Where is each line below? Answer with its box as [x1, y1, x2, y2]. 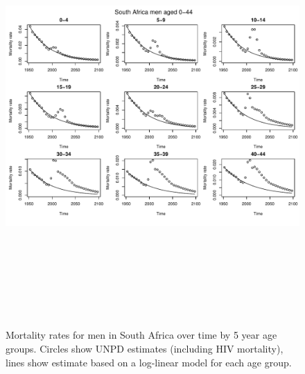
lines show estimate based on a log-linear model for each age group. [6, 355, 292, 369]
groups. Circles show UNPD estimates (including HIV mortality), [6, 341, 284, 355]
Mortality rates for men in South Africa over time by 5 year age [6, 328, 277, 342]
